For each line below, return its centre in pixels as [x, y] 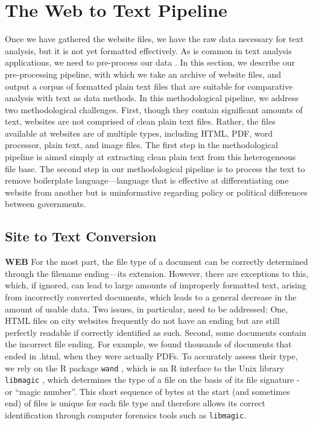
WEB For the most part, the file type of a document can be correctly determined [156, 262]
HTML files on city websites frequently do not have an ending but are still [142, 321]
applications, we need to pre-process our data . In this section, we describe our [150, 62]
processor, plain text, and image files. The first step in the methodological [141, 145]
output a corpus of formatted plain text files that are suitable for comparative [149, 86]
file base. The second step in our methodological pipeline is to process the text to [155, 168]
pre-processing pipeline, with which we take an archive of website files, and [143, 74]
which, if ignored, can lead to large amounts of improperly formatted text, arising [156, 285]
